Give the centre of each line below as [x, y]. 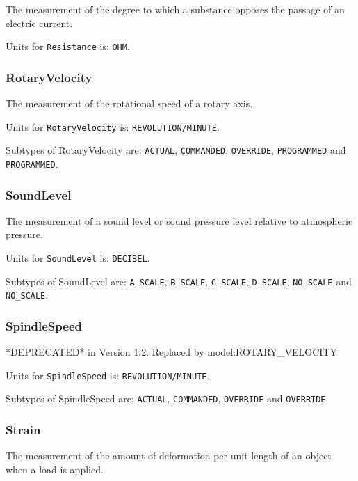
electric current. [39, 23]
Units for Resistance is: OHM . [68, 46]
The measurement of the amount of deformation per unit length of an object [169, 456]
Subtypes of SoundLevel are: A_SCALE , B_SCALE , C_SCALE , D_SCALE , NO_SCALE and [179, 281]
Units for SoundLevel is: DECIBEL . [78, 258]
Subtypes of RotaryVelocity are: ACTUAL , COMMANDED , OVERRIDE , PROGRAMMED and [176, 150]
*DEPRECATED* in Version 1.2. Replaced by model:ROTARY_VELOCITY [171, 352]
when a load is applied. [55, 469]
